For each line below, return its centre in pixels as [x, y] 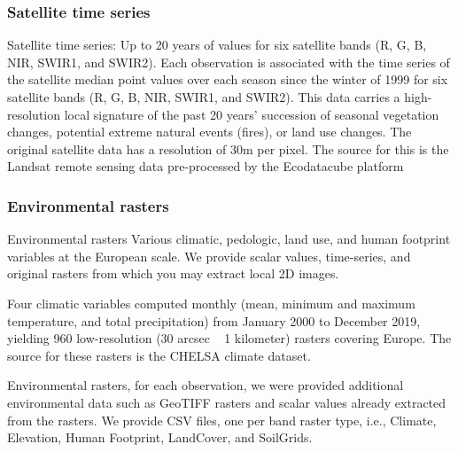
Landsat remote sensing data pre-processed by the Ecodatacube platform [206, 166]
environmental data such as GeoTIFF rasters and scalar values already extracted [227, 402]
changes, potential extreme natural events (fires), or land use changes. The [210, 132]
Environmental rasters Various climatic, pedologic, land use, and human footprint [229, 239]
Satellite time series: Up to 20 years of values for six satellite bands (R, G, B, [217, 45]
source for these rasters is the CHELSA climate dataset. [159, 355]
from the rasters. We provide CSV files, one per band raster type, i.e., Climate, [222, 420]
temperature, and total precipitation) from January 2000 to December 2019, [214, 320]
